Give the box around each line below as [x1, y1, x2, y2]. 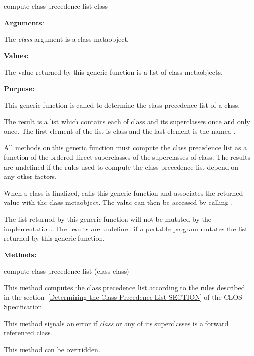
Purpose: [4, 83, 35, 93]
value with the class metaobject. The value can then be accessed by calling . [4, 197, 232, 207]
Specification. [4, 302, 44, 312]
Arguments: [4, 17, 45, 27]
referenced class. [4, 328, 52, 338]
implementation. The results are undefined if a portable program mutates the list [4, 223, 248, 233]
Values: [4, 50, 29, 60]
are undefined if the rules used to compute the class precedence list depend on [4, 161, 239, 172]
